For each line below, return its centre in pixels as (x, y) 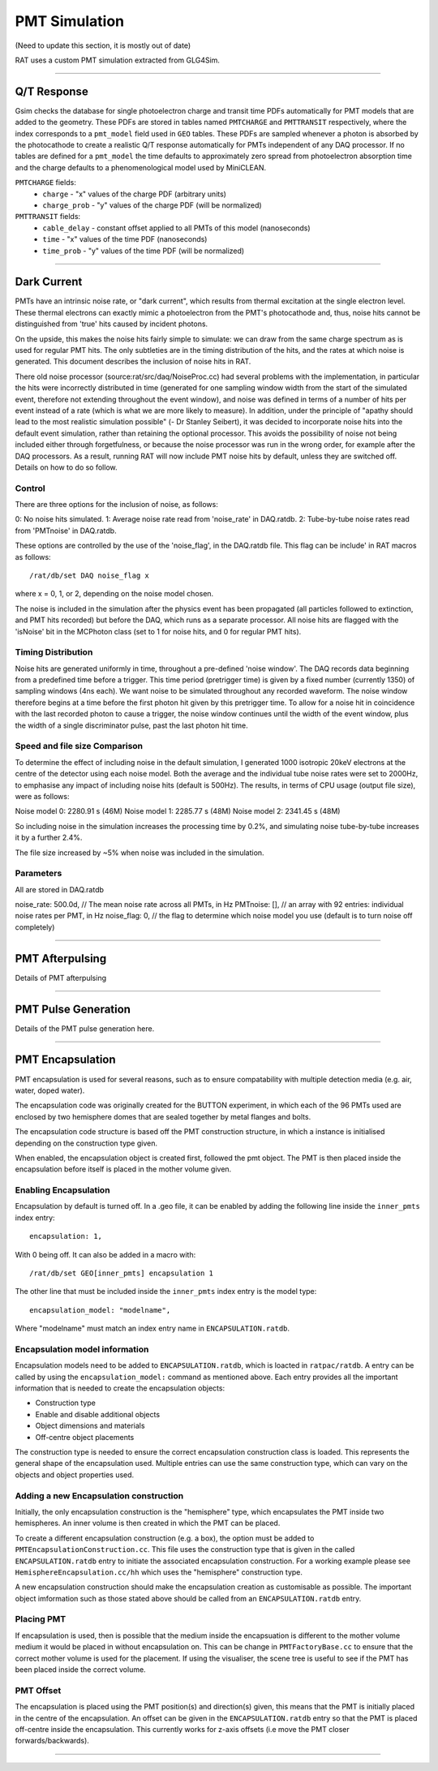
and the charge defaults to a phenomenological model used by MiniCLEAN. (141, 167)
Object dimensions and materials (90, 1426)
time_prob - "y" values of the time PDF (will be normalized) (144, 251)
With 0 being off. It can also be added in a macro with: (105, 1254)
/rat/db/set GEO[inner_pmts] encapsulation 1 (122, 1273)
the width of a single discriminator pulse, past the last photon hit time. (132, 725)
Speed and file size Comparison (79, 746)
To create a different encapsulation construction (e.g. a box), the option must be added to (165, 1538)
